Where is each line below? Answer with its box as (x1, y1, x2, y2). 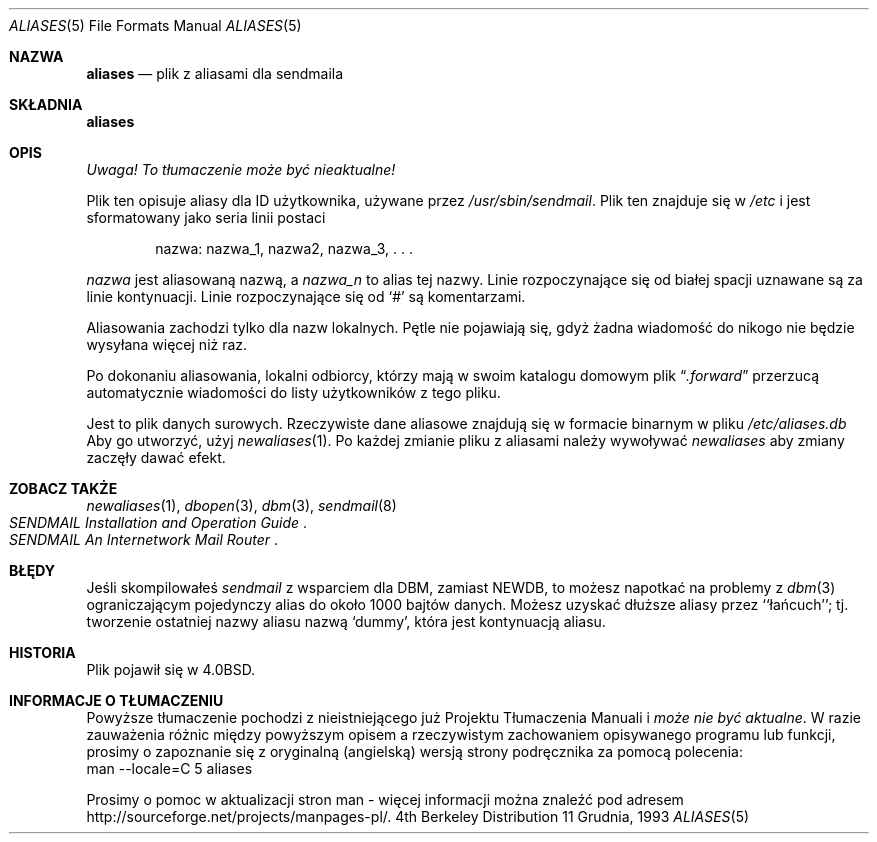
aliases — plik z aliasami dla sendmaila (86, 65, 344, 82)
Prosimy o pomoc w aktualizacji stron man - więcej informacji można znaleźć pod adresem (86, 791, 684, 808)
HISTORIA (9, 644, 76, 661)
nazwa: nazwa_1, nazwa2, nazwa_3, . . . (155, 240, 413, 257)
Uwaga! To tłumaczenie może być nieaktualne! (86, 161, 396, 178)
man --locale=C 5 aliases (86, 760, 253, 777)
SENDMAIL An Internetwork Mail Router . (9, 531, 278, 548)
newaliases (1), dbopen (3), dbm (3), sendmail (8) (86, 497, 397, 514)
